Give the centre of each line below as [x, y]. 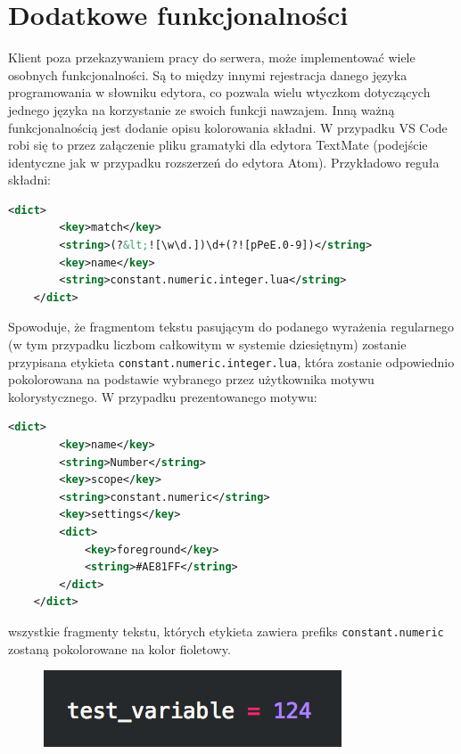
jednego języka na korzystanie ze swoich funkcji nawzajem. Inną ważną [202, 109]
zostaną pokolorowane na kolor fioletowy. [119, 648]
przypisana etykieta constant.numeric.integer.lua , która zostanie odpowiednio [231, 361]
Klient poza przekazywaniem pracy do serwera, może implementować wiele [212, 57]
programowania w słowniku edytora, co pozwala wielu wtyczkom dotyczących [219, 92]
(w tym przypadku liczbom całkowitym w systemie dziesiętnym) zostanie [207, 344]
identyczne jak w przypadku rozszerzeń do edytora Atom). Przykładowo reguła [224, 162]
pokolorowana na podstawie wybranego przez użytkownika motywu [191, 379]
